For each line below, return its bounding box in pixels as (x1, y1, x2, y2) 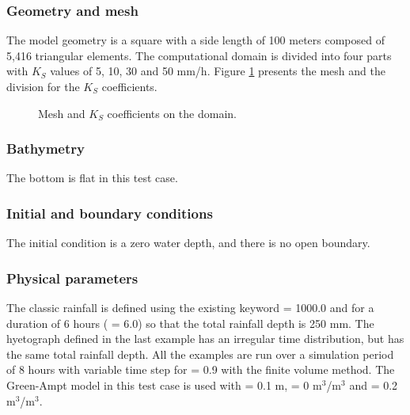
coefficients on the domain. (107, 105, 237, 121)
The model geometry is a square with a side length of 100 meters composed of (6, 32, 385, 48)
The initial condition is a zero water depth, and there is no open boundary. (6, 234, 370, 251)
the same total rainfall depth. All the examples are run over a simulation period (6, 345, 394, 362)
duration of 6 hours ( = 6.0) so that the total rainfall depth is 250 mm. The (6, 314, 374, 331)
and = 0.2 (349, 377, 398, 393)
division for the (6, 78, 80, 94)
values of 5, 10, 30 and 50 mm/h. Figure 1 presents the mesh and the (50, 63, 385, 79)
